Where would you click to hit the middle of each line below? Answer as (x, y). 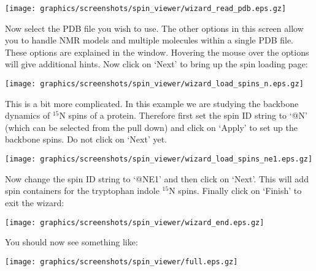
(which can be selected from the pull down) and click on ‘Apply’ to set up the (151, 127)
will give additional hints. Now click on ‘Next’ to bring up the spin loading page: (156, 64)
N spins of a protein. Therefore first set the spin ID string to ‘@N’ (183, 115)
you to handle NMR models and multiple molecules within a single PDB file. (149, 40)
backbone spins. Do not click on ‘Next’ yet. (86, 139)
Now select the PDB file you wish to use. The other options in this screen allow (154, 28)
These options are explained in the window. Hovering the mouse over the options (157, 52)
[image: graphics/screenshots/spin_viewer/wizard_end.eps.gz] (135, 222)
